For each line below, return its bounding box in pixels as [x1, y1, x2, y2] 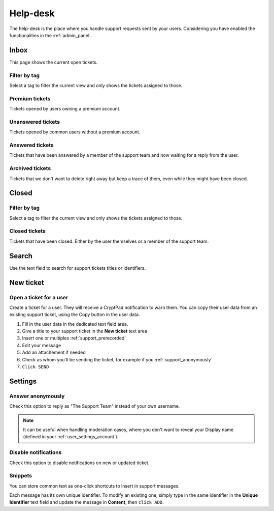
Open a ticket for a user [9, 294, 68, 301]
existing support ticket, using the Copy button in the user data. [9, 311, 140, 318]
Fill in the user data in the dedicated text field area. [22, 321, 128, 327]
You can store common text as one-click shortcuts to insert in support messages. [9, 482, 180, 489]
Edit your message [22, 342, 61, 348]
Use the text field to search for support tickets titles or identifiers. [9, 265, 146, 271]
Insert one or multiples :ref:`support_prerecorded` [22, 335, 126, 341]
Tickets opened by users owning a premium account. [9, 106, 121, 112]
